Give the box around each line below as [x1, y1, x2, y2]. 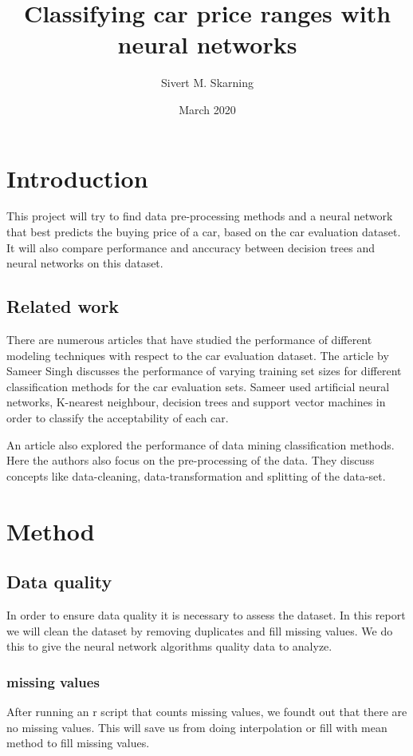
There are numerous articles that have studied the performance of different [6, 331, 372, 348]
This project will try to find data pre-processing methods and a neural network [6, 208, 393, 224]
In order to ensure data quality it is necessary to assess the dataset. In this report [6, 606, 406, 623]
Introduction [6, 161, 148, 194]
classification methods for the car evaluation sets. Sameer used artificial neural [6, 378, 390, 394]
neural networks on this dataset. [6, 255, 163, 271]
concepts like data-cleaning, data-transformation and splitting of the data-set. [6, 467, 386, 484]
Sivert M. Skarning [160, 74, 254, 91]
